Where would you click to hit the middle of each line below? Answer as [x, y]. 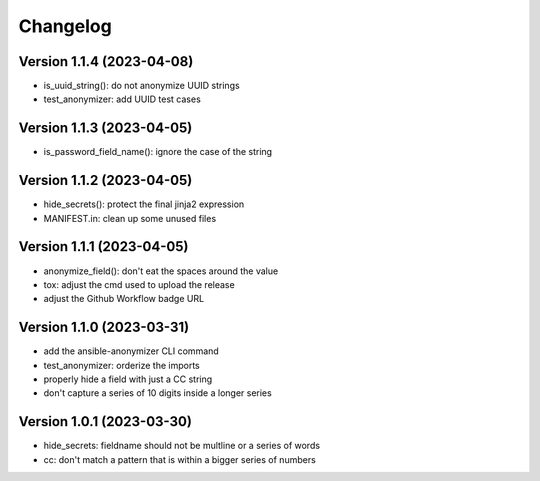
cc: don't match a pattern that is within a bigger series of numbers [180, 459]
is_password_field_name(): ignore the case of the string [158, 152]
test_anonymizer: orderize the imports [121, 365]
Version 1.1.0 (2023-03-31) [104, 327]
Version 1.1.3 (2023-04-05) [105, 128]
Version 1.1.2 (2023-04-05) [105, 180]
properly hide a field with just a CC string [128, 379]
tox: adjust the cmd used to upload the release [139, 284]
